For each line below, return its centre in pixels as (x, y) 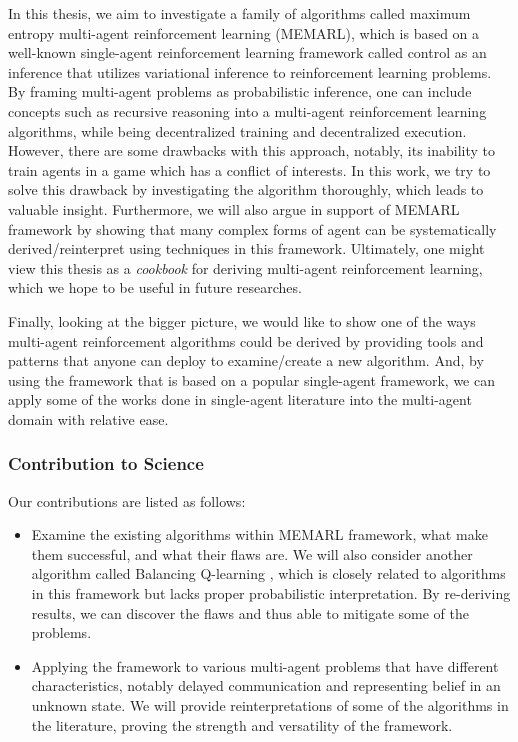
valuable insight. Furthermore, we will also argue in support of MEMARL (234, 208)
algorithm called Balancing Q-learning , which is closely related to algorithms (268, 573)
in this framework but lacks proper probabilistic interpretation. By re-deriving (271, 593)
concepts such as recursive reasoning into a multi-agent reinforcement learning (247, 110)
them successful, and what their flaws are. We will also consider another (252, 553)
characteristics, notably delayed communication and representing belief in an (266, 685)
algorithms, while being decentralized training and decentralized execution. (237, 130)
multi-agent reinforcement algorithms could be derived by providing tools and (246, 340)
